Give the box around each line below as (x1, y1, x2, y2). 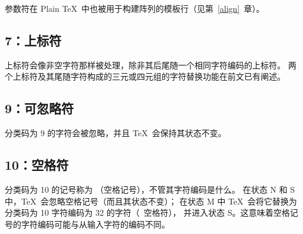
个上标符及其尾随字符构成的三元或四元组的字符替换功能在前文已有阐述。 (5, 70, 285, 83)
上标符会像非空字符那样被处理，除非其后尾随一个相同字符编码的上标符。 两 (5, 58, 297, 71)
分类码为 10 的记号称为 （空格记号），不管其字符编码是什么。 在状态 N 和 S (5, 183, 295, 195)
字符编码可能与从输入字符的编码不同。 (21, 217, 170, 230)
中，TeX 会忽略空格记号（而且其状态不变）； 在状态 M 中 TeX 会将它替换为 (5, 195, 297, 207)
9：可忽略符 (5, 99, 74, 117)
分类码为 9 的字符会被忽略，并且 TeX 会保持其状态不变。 (5, 127, 226, 139)
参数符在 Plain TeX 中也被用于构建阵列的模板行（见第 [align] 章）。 (5, 2, 265, 14)
